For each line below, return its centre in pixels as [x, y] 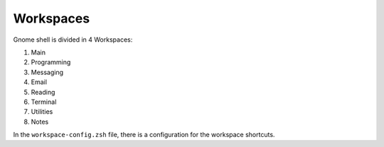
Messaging [47, 72]
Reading [43, 92]
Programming [51, 62]
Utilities [42, 112]
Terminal [44, 102]
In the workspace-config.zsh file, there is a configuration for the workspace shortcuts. [144, 135]
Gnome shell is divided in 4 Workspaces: [73, 40]
